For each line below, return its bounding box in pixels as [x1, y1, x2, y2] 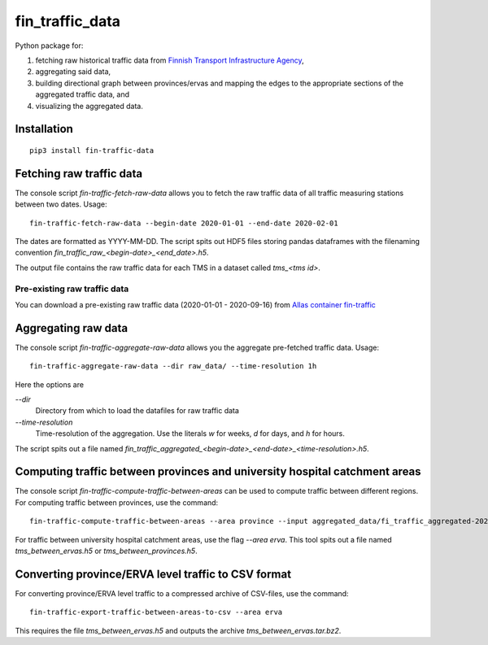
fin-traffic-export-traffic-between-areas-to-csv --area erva [29, 608, 283, 617]
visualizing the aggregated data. [35, 101, 144, 111]
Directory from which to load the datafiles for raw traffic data [35, 406, 240, 416]
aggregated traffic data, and [35, 89, 130, 99]
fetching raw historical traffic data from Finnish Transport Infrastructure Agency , [35, 55, 304, 65]
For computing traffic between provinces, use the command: [15, 497, 219, 508]
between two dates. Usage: [15, 199, 107, 209]
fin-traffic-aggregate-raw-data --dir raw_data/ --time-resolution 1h [29, 362, 317, 371]
